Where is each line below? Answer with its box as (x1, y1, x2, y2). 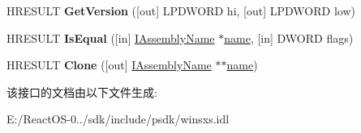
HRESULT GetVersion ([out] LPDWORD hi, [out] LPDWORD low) (6, 2, 355, 19)
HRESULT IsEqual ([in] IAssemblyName (6, 29, 215, 46)
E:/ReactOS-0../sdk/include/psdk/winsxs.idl (6, 110, 230, 127)
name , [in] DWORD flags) (224, 29, 354, 46)
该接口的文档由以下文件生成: (6, 83, 157, 100)
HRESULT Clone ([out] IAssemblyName (6, 56, 212, 73)
